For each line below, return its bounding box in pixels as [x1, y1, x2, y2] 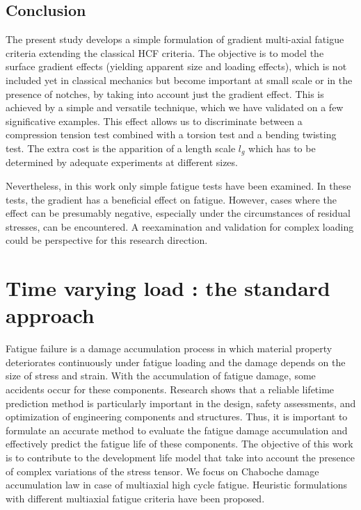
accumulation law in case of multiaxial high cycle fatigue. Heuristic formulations [6, 477, 348, 492]
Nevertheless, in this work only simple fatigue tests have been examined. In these [6, 179, 351, 192]
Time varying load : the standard [6, 274, 330, 302]
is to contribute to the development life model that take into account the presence [6, 450, 355, 465]
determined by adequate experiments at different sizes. [6, 155, 238, 170]
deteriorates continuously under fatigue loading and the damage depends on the [6, 354, 346, 369]
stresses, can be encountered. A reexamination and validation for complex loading [6, 219, 354, 233]
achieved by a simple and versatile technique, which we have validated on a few [6, 100, 344, 115]
